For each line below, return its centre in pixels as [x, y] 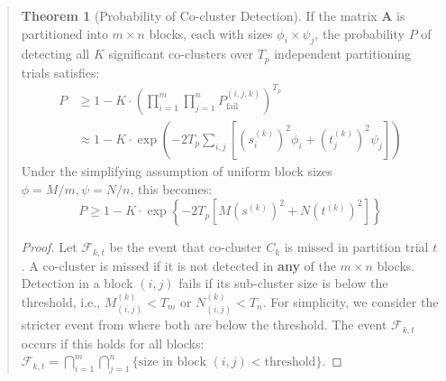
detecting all [55, 54]
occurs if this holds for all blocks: [113, 343]
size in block [172, 362]
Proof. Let [49, 247]
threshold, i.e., [61, 301]
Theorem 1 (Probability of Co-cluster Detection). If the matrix [199, 15]
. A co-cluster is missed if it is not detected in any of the [178, 265]
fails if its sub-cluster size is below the [283, 283]
